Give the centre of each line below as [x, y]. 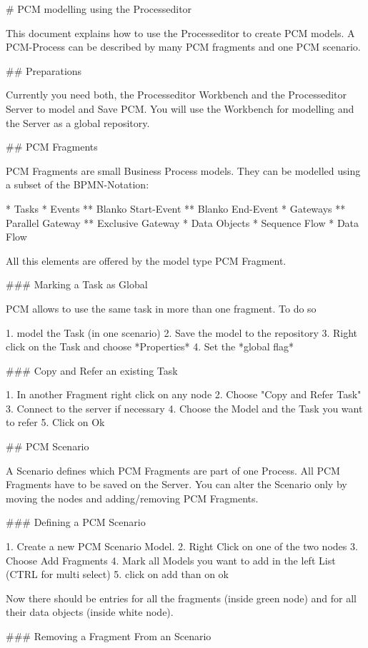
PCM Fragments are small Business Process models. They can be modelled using [183, 170]
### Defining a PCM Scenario [76, 522]
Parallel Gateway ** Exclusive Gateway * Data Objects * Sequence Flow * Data [183, 222]
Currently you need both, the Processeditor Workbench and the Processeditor [176, 95]
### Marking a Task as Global [77, 284]
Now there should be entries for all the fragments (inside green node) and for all [181, 598]
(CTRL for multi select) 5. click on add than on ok [117, 574]
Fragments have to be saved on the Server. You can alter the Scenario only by [176, 484]
